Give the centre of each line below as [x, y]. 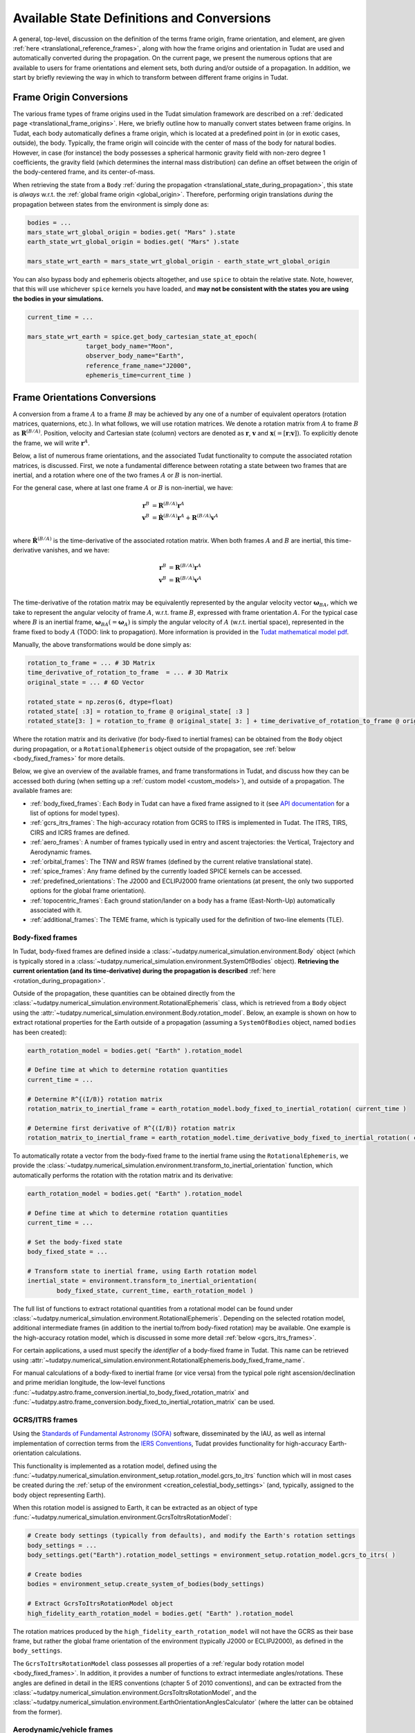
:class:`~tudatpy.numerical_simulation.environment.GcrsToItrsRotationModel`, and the [135, 1692]
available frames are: [43, 791]
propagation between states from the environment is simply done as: [111, 204]
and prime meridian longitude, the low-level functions [89, 1382]
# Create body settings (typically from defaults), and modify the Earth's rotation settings [192, 1536]
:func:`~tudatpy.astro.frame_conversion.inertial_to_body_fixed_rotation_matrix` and [131, 1392]
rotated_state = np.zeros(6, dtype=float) [100, 702]
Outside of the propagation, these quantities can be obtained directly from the [124, 993]
